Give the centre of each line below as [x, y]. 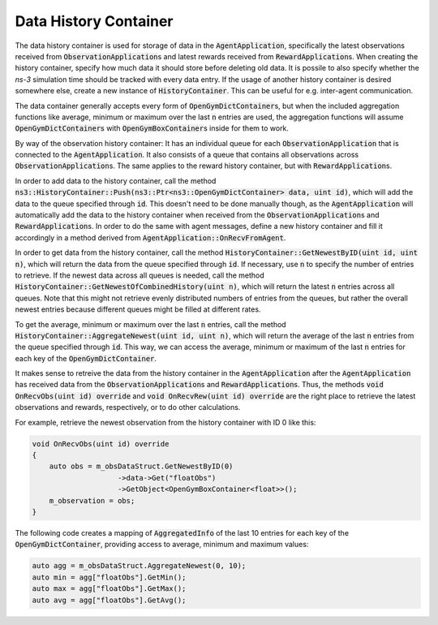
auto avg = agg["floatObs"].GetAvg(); [109, 600]
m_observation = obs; [92, 500]
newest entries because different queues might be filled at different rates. [138, 309]
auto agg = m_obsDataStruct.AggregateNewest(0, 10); [139, 566]
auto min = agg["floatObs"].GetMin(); [109, 577]
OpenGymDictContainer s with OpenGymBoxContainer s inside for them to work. [152, 128]
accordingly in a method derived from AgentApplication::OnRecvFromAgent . [150, 237]
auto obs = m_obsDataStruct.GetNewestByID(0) [141, 466]
